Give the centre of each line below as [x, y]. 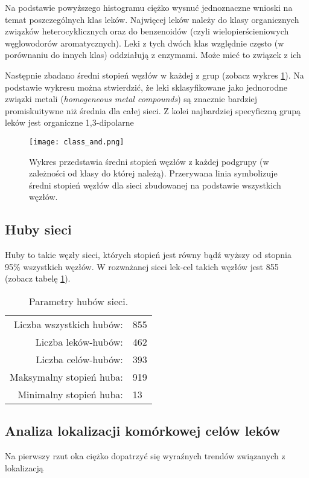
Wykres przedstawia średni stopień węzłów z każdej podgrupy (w [149, 161]
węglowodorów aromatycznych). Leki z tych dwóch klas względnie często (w [145, 43]
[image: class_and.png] [77, 142]
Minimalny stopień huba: [70, 394]
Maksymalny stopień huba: [66, 376]
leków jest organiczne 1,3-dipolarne [69, 122]
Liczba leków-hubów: [79, 341]
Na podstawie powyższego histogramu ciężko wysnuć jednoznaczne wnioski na [149, 7]
